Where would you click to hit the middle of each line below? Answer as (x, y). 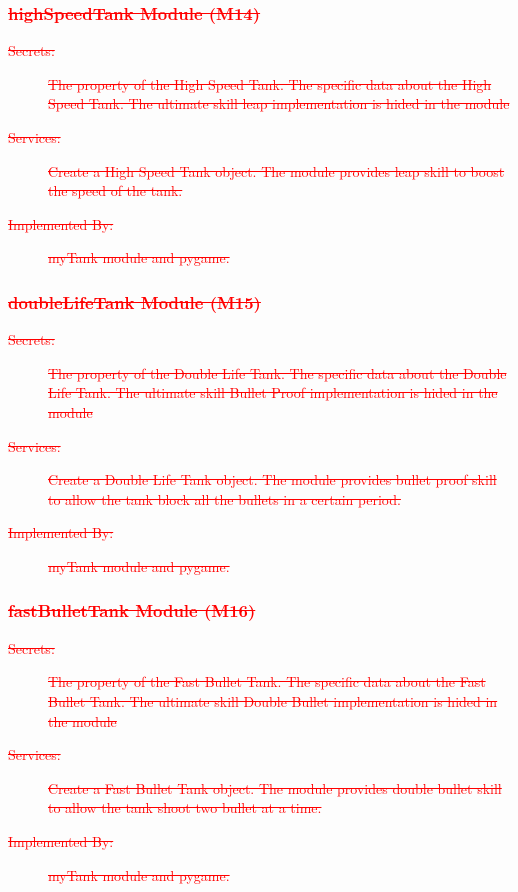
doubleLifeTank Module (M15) (134, 301)
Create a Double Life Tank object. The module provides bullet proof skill (272, 479)
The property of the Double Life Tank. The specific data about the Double (277, 372)
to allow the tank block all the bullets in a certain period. (224, 498)
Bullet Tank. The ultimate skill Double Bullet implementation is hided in (273, 700)
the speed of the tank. (115, 190)
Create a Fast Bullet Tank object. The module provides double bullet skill (275, 787)
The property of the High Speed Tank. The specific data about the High (270, 83)
